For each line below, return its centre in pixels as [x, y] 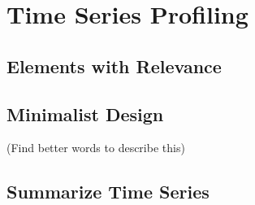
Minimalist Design [85, 113]
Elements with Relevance [114, 65]
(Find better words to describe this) [96, 148]
